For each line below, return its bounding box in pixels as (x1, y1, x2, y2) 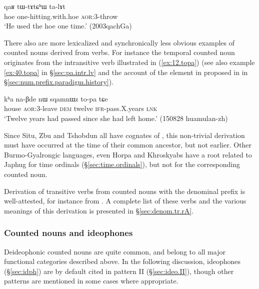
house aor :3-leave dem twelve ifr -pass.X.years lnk (4, 103, 157, 113)
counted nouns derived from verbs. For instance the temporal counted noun (4, 47, 235, 57)
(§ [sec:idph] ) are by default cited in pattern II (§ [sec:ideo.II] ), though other (4, 265, 234, 276)
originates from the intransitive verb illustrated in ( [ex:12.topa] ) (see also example (4, 56, 255, 67)
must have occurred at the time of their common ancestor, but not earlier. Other (4, 139, 252, 150)
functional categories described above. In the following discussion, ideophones (4, 256, 241, 266)
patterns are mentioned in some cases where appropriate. (4, 275, 178, 286)
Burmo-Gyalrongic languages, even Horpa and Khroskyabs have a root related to (4, 149, 252, 159)
